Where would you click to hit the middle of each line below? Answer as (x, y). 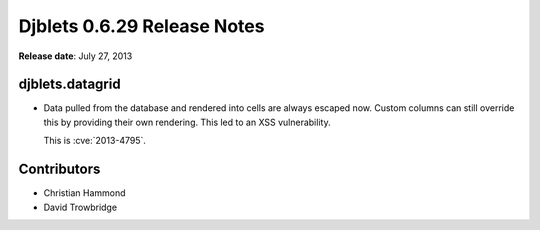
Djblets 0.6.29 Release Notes (141, 26)
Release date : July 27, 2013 (75, 56)
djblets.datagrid (69, 84)
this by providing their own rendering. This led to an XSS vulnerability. (187, 122)
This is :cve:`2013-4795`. (95, 141)
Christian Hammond (84, 193)
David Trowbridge (80, 207)
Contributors (59, 169)
